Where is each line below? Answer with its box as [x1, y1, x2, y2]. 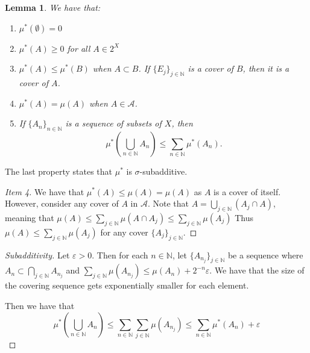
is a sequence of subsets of [65, 117, 162, 130]
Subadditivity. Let [5, 248, 70, 261]
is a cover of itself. [214, 185, 281, 198]
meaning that [5, 211, 54, 223]
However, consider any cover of [5, 197, 119, 210]
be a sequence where [227, 248, 303, 261]
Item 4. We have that [5, 185, 84, 198]
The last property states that [5, 164, 113, 177]
